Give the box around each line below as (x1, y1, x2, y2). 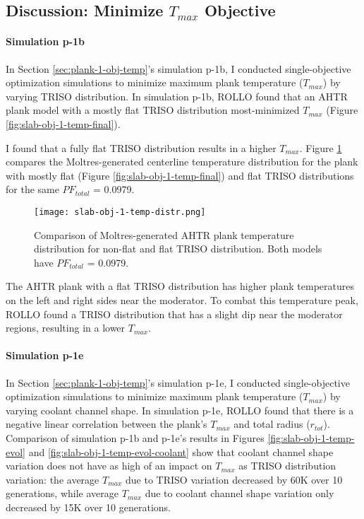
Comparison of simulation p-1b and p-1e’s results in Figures (6, 430, 265, 445)
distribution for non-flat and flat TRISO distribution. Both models (34, 241, 322, 256)
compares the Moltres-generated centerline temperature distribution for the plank (6, 154, 358, 169)
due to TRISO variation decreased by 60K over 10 (126, 472, 343, 486)
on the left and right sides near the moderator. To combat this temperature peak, (6, 292, 358, 307)
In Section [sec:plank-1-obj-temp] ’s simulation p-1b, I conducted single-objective (6, 61, 351, 76)
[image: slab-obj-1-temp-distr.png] (34, 206, 206, 217)
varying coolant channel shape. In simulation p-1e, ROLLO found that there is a (6, 402, 354, 417)
